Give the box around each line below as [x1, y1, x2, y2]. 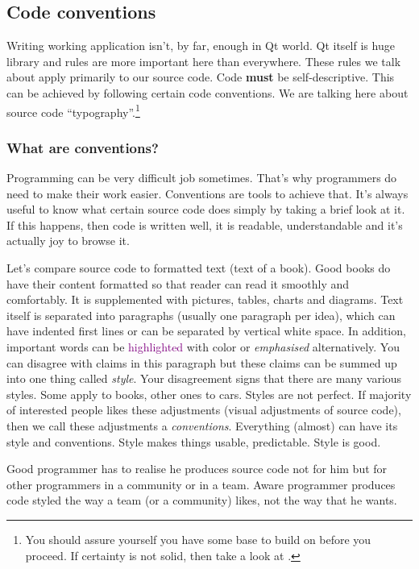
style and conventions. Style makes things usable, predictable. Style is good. [6, 433, 381, 450]
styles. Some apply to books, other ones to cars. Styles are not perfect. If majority [6, 385, 412, 402]
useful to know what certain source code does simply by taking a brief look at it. [6, 201, 405, 218]
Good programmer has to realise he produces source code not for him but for [6, 460, 388, 477]
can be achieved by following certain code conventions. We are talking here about [6, 84, 409, 101]
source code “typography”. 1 [6, 101, 140, 120]
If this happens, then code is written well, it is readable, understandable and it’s [6, 216, 403, 233]
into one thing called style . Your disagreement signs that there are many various [6, 370, 402, 387]
